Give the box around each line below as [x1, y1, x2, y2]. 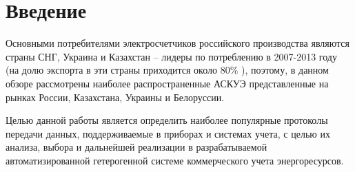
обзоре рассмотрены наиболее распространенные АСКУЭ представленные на [6, 76, 329, 90]
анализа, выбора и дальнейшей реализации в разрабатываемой [6, 140, 267, 154]
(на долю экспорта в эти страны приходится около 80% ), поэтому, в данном [6, 63, 329, 77]
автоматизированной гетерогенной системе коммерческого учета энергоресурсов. [6, 153, 344, 167]
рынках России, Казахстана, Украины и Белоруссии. [6, 89, 225, 104]
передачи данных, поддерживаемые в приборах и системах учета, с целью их [6, 126, 330, 140]
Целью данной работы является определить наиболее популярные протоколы [6, 113, 328, 127]
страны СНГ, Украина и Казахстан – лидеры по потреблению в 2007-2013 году [6, 49, 337, 63]
